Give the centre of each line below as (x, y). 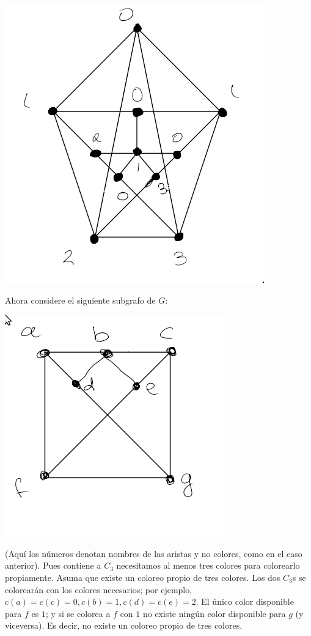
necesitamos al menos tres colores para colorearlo (208, 565)
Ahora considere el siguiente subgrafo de (80, 300)
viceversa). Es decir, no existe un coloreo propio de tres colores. (124, 625)
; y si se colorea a (78, 613)
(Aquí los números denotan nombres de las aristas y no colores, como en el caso (154, 553)
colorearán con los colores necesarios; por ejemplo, (99, 589)
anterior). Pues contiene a (53, 565)
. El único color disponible (245, 601)
